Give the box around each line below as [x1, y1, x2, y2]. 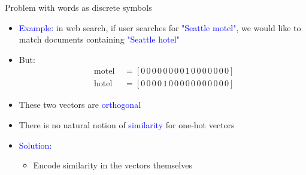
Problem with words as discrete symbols [5, 1, 152, 13]
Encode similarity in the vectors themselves [33, 159, 192, 171]
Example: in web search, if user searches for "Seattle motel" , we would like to [19, 21, 301, 34]
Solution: [19, 138, 52, 151]
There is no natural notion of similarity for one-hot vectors [19, 119, 235, 131]
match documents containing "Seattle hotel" [19, 33, 180, 46]
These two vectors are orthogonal [19, 98, 141, 111]
